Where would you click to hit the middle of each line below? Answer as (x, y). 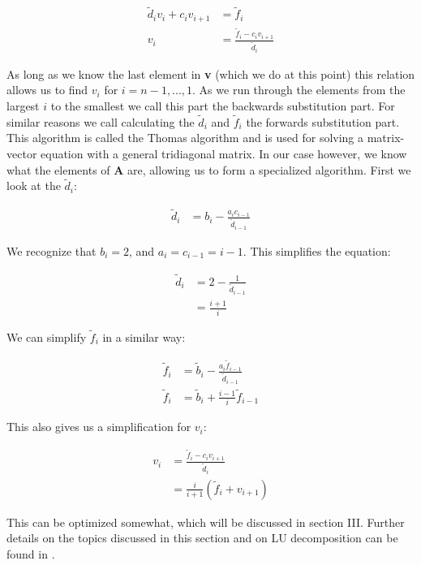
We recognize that (52, 250)
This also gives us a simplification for (99, 427)
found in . (31, 554)
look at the (34, 185)
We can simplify (47, 336)
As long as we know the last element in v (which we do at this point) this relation (211, 73)
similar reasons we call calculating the (101, 121)
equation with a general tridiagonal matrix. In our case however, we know (224, 153)
